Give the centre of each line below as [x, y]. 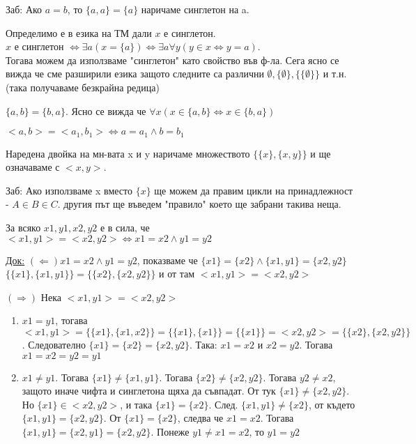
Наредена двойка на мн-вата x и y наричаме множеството [128, 153]
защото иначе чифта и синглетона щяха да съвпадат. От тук [149, 391]
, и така [136, 404]
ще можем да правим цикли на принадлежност [254, 190]
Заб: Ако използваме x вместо [69, 190]
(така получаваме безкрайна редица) [83, 87]
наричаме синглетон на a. [195, 9]
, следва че [200, 418]
